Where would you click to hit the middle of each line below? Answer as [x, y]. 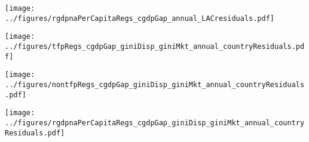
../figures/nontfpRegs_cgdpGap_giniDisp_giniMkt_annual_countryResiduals [155, 84]
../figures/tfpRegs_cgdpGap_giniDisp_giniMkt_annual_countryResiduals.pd [155, 46]
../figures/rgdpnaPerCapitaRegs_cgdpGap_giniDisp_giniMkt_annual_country [155, 123]
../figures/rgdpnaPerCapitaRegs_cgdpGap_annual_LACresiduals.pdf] [140, 18]
